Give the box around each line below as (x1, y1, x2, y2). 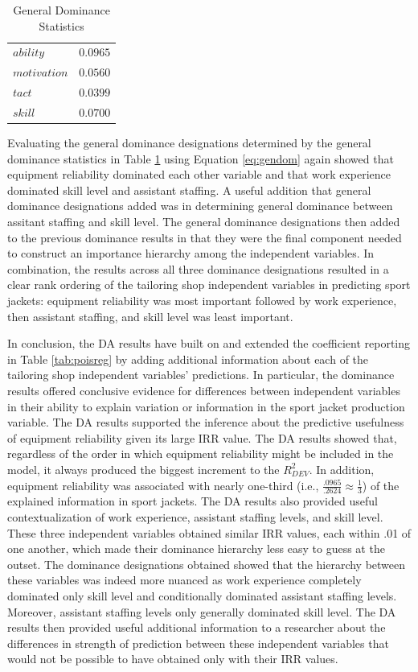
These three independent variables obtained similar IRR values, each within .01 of (7, 524, 412, 541)
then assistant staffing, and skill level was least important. (7, 307, 293, 324)
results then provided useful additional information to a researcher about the (7, 619, 386, 636)
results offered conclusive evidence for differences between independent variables (7, 381, 400, 398)
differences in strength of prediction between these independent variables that (7, 634, 389, 651)
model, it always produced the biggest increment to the (7, 460, 280, 477)
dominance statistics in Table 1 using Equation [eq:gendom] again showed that (7, 150, 394, 167)
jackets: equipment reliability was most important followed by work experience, (7, 292, 397, 308)
